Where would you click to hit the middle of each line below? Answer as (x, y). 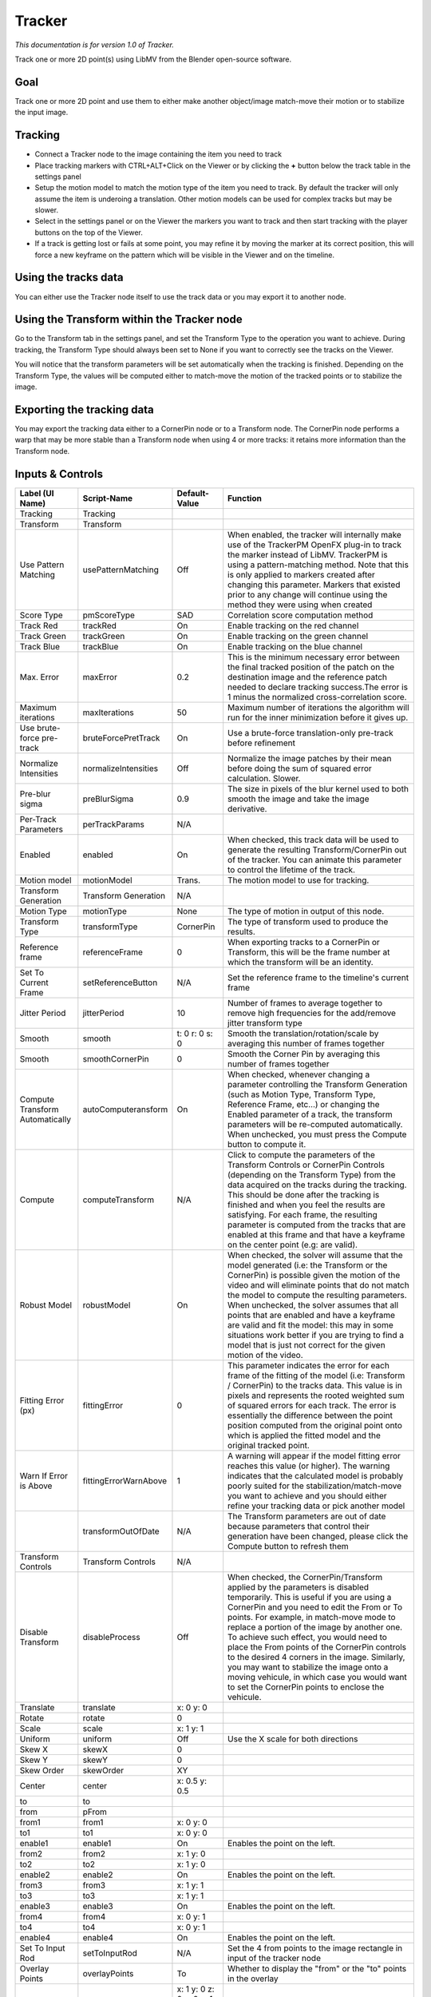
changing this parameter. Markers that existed (314, 585)
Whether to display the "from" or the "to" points (317, 1968)
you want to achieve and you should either (307, 1495)
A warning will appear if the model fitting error (314, 1455)
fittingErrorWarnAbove (125, 1480)
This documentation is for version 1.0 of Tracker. (95, 45)
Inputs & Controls (59, 474)
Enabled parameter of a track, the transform (310, 1114)
